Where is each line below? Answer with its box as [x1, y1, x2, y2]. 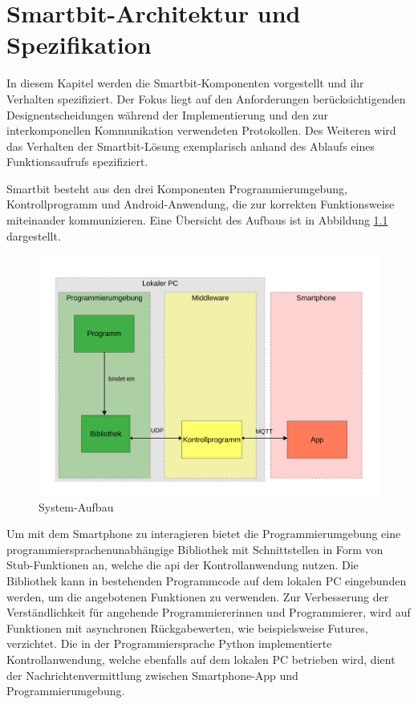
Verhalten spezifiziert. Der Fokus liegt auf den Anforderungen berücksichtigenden [6, 90, 406, 107]
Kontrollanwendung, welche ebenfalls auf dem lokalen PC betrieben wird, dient [6, 650, 396, 667]
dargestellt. [6, 227, 61, 244]
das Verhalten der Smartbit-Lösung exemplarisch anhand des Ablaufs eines [6, 137, 375, 154]
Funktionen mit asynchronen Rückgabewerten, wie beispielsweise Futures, [6, 619, 368, 636]
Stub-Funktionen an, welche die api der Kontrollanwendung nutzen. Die [6, 556, 359, 573]
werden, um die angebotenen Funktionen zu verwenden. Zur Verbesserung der [6, 588, 389, 605]
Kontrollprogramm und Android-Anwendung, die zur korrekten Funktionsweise [6, 196, 395, 212]
